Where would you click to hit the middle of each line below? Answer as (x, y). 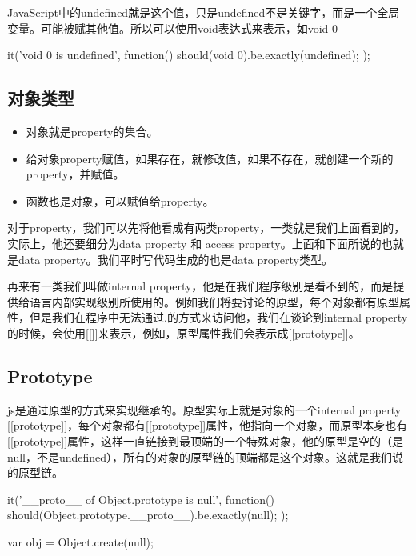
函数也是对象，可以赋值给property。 (120, 200)
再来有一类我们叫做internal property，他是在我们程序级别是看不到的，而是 (200, 286)
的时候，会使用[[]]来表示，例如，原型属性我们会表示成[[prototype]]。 (184, 332)
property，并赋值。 (75, 174)
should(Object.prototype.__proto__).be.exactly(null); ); (148, 515)
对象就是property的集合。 (92, 131)
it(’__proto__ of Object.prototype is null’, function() (141, 499)
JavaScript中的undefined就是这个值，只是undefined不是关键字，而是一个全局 (204, 12)
